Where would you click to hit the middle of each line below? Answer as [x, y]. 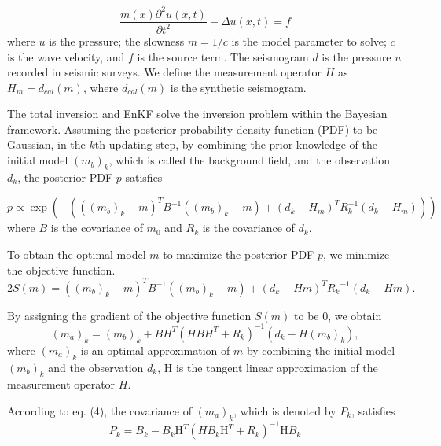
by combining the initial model [321, 350]
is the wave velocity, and [66, 56]
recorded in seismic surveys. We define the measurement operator [164, 72]
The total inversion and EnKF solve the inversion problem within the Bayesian [197, 114]
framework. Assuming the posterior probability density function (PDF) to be [193, 129]
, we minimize [356, 254]
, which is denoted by [285, 411]
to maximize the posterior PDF [239, 254]
